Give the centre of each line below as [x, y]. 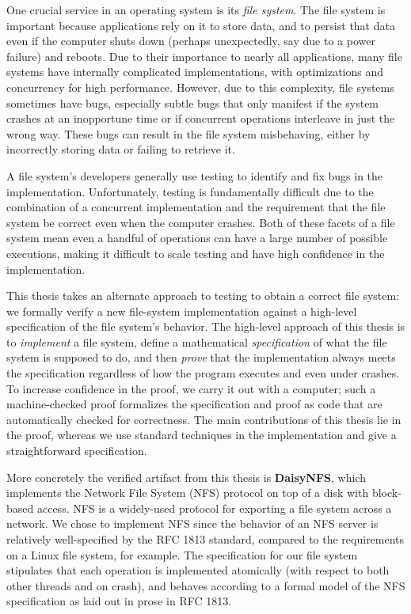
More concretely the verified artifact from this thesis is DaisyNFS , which [186, 477]
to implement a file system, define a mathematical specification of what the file [197, 341]
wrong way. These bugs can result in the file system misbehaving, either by [188, 133]
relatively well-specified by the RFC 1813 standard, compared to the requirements [205, 539]
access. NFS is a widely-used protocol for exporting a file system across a [214, 508]
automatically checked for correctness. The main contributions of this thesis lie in [204, 419]
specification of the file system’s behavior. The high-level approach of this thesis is [206, 326]
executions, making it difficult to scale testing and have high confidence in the [196, 253]
